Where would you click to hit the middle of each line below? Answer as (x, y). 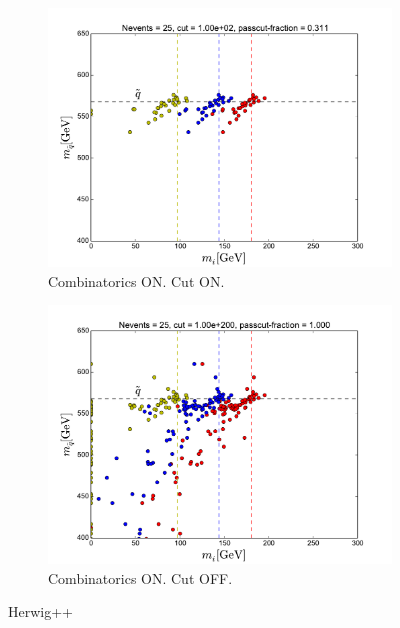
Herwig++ (40, 611)
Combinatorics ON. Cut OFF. (140, 577)
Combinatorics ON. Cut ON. (136, 280)
